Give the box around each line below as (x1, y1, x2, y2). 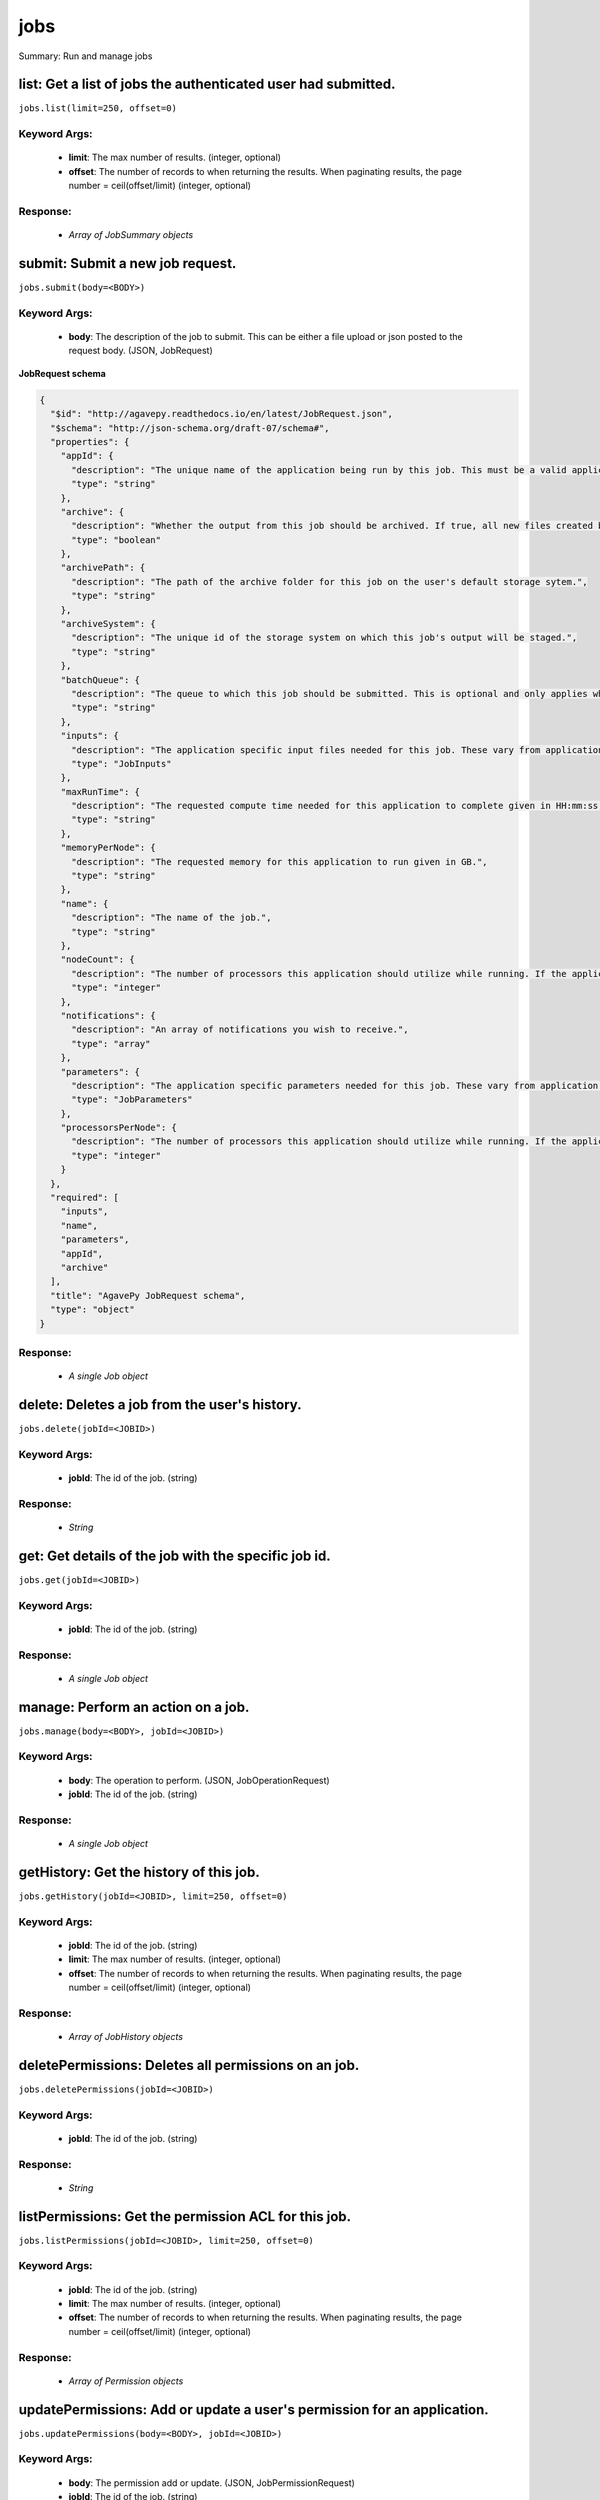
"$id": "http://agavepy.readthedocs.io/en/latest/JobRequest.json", (50, 408, 394, 420)
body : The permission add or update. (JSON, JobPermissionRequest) (68, 2476, 355, 2489)
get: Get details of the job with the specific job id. (18, 1547, 331, 1564)
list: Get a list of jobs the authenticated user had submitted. (18, 76, 396, 93)
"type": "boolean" (71, 534, 162, 545)
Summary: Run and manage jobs (18, 50, 153, 62)
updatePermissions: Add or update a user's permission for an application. (18, 2401, 489, 2418)
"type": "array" (71, 1038, 151, 1049)
